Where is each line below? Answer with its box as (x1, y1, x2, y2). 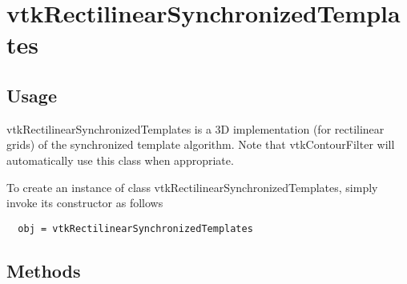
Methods (6, 258, 81, 282)
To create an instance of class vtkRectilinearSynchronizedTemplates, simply (6, 178, 378, 195)
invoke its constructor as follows (6, 194, 163, 211)
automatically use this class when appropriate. (6, 151, 234, 168)
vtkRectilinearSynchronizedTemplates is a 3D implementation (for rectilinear (6, 120, 385, 137)
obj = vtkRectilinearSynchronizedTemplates (18, 222, 253, 234)
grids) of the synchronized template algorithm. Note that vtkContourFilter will (6, 136, 395, 153)
